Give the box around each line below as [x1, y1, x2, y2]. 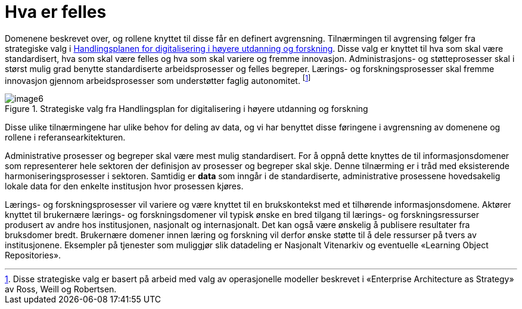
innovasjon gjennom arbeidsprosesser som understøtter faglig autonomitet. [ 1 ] [5, 73, 311, 86]
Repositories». [5, 250, 61, 261]
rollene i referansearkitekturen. [5, 132, 126, 143]
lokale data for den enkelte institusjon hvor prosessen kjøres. [5, 181, 244, 192]
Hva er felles [5, 2, 107, 22]
